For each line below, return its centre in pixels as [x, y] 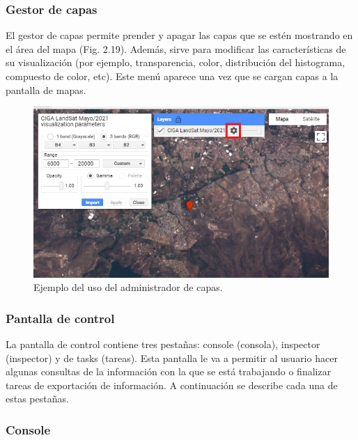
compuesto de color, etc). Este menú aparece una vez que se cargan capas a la [172, 76]
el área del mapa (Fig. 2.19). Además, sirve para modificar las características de [176, 48]
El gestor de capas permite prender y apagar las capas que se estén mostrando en [179, 35]
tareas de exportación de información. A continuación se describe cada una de [172, 385]
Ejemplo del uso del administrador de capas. [128, 287]
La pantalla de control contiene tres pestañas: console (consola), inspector [163, 344]
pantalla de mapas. [46, 89]
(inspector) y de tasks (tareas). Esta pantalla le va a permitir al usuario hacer [172, 357]
